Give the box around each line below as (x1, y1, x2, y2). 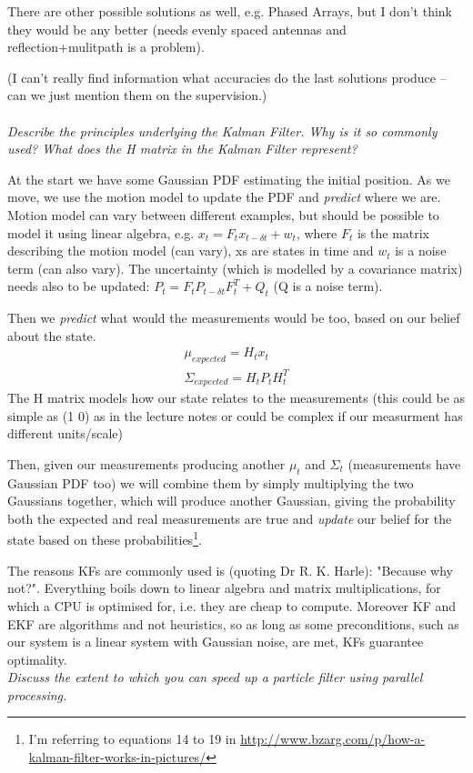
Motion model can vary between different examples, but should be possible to (7, 205, 439, 224)
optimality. (7, 649, 67, 668)
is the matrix (357, 223, 430, 242)
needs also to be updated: (7, 276, 150, 296)
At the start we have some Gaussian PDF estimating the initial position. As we (7, 169, 450, 188)
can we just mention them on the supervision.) (7, 85, 267, 105)
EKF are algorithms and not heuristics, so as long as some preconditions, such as (7, 614, 459, 633)
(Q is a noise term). (273, 276, 383, 296)
